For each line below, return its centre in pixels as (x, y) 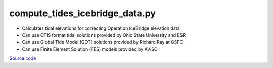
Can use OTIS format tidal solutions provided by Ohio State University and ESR (104, 35)
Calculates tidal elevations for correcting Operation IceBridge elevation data (101, 28)
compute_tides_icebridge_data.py (83, 13)
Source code (23, 58)
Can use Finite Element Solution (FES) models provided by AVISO (90, 49)
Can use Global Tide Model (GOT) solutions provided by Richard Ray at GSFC (102, 42)
